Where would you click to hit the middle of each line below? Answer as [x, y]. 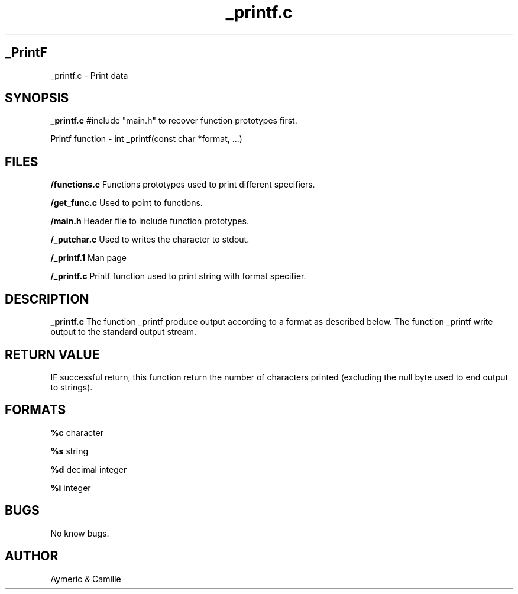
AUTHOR [32, 556]
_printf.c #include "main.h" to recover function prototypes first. [174, 121]
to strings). [72, 387]
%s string [69, 451]
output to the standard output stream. [123, 332]
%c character [77, 432]
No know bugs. [80, 533]
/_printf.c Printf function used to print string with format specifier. [178, 276]
